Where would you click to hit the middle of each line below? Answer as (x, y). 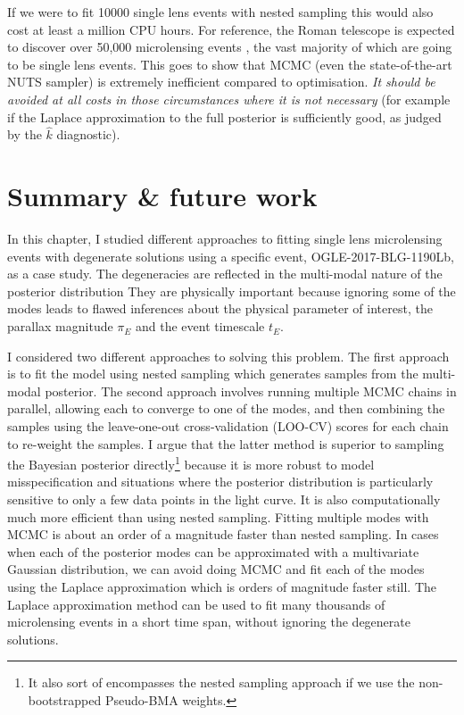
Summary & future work (162, 196)
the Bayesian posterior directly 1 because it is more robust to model (191, 463)
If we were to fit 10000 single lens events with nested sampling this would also (220, 12)
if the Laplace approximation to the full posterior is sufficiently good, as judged (224, 116)
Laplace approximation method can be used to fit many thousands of (196, 604)
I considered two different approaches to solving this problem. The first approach (228, 356)
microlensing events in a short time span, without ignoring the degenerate (209, 622)
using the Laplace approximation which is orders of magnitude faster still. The (222, 587)
